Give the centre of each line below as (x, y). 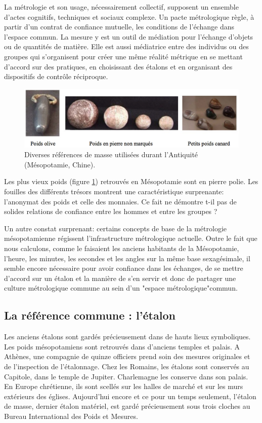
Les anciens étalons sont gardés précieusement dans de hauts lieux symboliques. (127, 337)
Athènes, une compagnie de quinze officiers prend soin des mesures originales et (127, 356)
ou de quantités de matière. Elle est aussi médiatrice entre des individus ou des (126, 46)
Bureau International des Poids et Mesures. (71, 416)
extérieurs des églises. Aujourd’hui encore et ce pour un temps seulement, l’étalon (130, 396)
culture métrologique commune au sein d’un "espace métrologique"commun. (121, 288)
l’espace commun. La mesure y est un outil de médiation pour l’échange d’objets (129, 36)
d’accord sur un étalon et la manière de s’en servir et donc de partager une (120, 278)
